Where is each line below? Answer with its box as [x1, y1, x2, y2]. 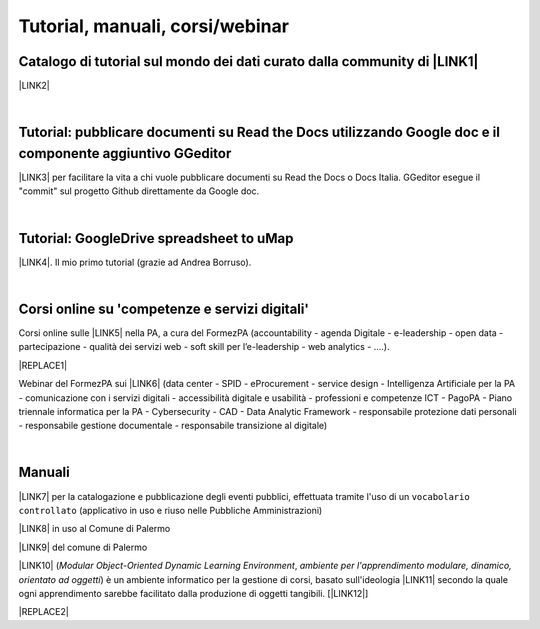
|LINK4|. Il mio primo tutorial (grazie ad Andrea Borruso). [18, 256, 252, 268]
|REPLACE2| [18, 606, 69, 618]
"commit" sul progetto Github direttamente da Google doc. [18, 185, 260, 197]
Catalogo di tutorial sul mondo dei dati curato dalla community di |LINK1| [18, 53, 479, 70]
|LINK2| [18, 80, 50, 92]
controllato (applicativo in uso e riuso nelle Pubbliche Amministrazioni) [18, 504, 323, 516]
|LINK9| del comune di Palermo [18, 541, 148, 553]
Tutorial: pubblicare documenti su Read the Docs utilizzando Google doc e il [18, 124, 500, 141]
